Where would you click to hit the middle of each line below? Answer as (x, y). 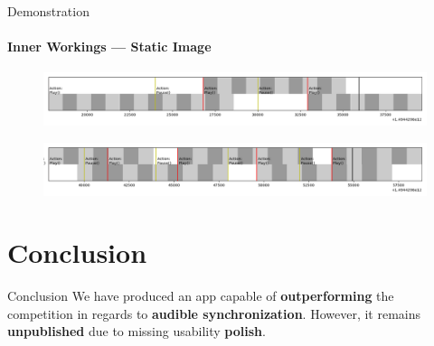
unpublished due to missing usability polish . (137, 331)
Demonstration (48, 11)
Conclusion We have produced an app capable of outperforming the (201, 296)
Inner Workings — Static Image (109, 47)
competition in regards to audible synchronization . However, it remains (214, 313)
